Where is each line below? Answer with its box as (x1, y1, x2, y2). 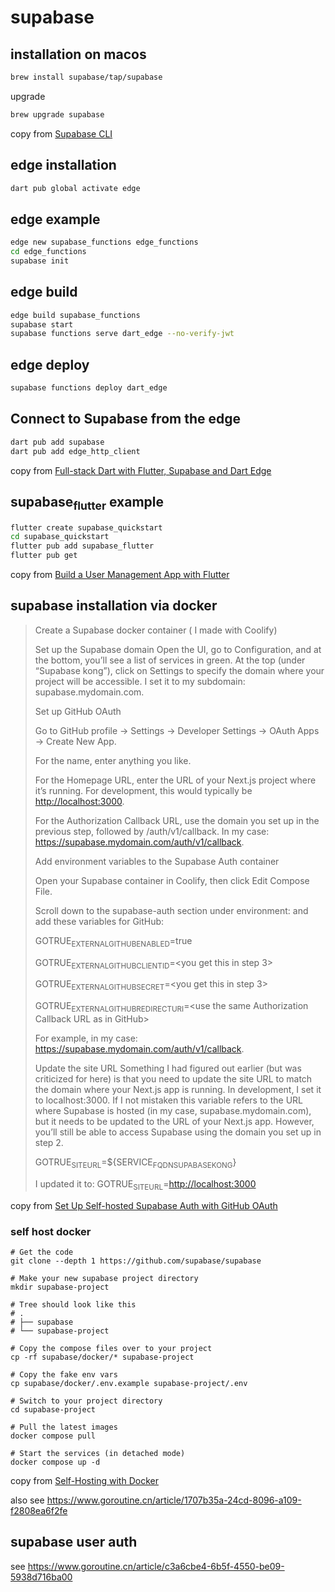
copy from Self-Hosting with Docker (10, 1474, 159, 1486)
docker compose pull (10, 1431, 97, 1441)
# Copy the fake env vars (10, 1369, 118, 1380)
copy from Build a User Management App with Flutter (10, 569, 230, 581)
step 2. (34, 1137, 64, 1149)
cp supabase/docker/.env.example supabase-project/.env (10, 1378, 248, 1388)
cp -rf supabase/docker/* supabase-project (10, 1352, 195, 1362)
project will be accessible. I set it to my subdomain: (34, 675, 246, 687)
